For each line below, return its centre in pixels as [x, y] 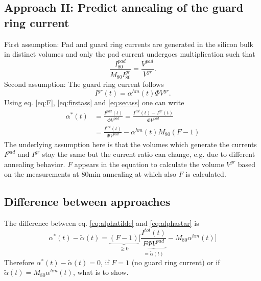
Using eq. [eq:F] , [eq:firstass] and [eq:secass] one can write [94, 102]
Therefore [19, 262]
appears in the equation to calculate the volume [149, 164]
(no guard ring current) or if [176, 262]
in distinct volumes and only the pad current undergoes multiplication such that [130, 54]
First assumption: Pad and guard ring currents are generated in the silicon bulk [129, 44]
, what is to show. [101, 272]
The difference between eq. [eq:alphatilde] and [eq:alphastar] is [102, 223]
